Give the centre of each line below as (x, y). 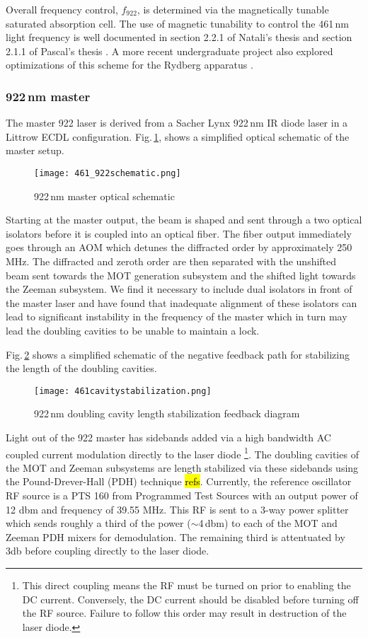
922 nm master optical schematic (104, 196)
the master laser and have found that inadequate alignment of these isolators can (182, 302)
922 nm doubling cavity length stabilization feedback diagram (167, 413)
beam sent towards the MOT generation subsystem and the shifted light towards (181, 275)
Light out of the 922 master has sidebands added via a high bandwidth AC (168, 437)
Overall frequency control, (62, 9)
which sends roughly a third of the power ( (98, 523)
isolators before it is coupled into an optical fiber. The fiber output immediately (179, 233)
